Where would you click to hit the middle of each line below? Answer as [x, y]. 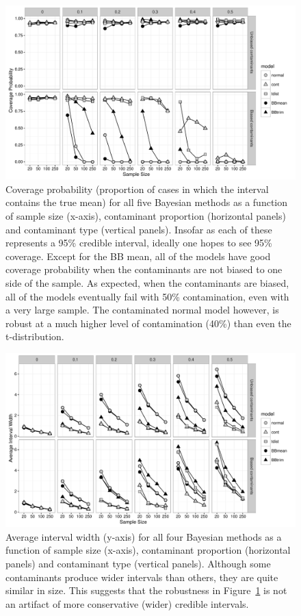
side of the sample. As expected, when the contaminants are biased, [147, 282]
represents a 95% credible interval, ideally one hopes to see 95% [139, 243]
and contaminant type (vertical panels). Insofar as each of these [139, 229]
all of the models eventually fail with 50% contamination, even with [147, 296]
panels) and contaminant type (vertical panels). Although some [138, 563]
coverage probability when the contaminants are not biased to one [144, 269]
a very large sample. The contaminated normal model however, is [142, 310]
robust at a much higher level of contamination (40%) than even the [148, 323]
